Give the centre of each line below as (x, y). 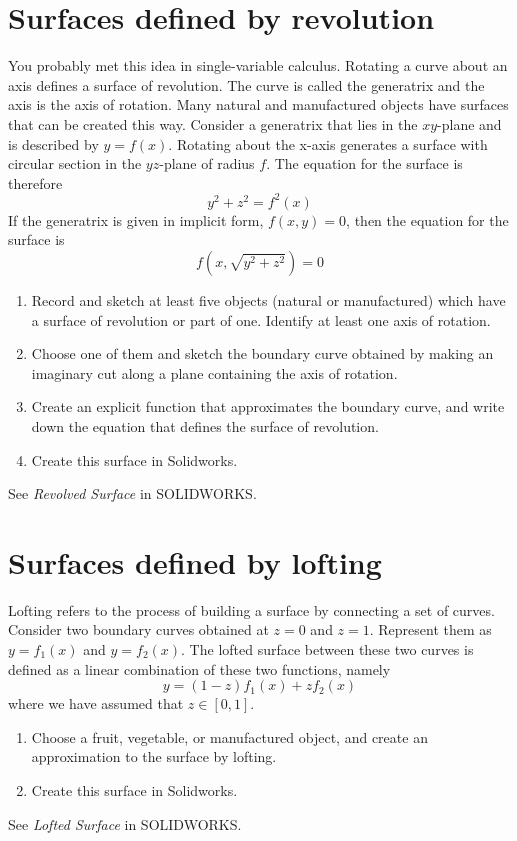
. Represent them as (430, 629)
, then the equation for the (427, 219)
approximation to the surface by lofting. (154, 756)
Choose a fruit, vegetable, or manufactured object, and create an (229, 736)
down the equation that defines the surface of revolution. (205, 425)
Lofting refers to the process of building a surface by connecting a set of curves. (251, 609)
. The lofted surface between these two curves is (327, 649)
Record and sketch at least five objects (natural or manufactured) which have (268, 299)
